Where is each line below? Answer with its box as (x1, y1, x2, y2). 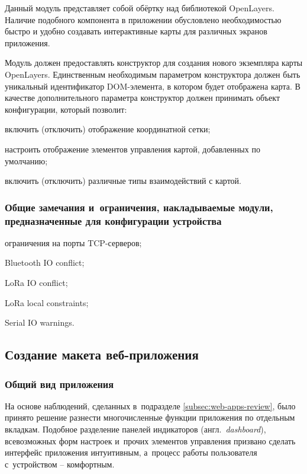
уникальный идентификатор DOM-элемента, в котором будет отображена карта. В (5, 79, 300, 92)
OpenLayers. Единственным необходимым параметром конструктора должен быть (5, 68, 300, 80)
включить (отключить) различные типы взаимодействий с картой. (5, 174, 242, 187)
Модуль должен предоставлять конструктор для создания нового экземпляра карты (5, 56, 303, 69)
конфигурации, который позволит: (5, 103, 127, 115)
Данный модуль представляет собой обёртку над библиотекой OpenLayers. (5, 2, 274, 14)
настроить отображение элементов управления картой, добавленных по (5, 142, 260, 155)
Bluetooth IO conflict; (5, 256, 85, 269)
